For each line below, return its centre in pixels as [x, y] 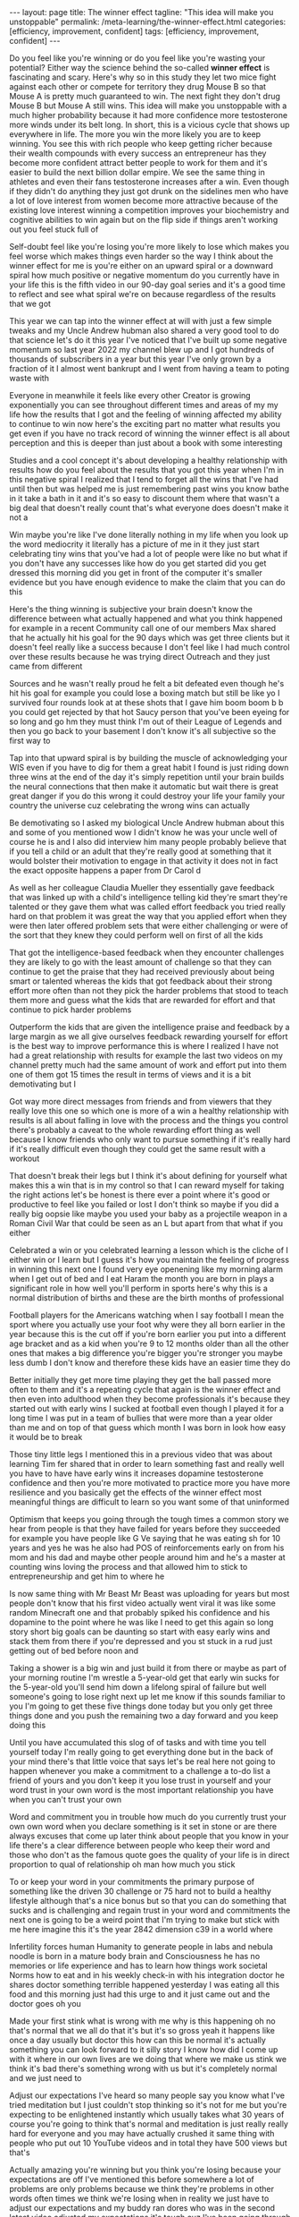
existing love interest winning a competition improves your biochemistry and [149, 210]
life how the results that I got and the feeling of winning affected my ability [146, 414]
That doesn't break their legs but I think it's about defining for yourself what [148, 1176]
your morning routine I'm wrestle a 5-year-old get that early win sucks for [144, 1677]
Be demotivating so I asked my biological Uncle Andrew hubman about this [147, 823]
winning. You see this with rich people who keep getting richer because [141, 144]
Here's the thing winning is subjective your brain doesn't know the [131, 609]
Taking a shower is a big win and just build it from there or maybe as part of [148, 1668]
